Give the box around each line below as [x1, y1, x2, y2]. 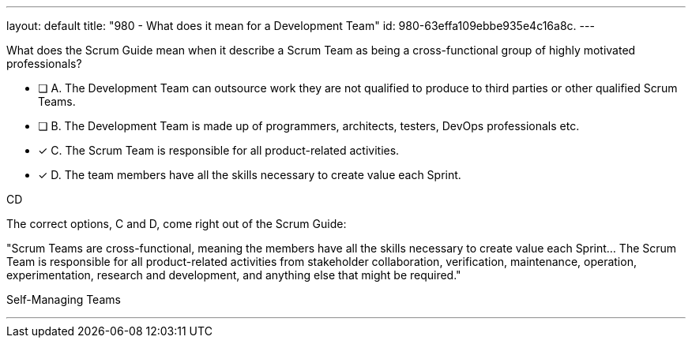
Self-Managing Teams [6, 293, 121, 306]
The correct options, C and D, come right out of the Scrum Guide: [6, 217, 347, 230]
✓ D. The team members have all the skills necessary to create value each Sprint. [38, 168, 461, 181]
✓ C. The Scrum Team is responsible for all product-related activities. [38, 144, 400, 157]
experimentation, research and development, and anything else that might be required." [6, 268, 461, 282]
